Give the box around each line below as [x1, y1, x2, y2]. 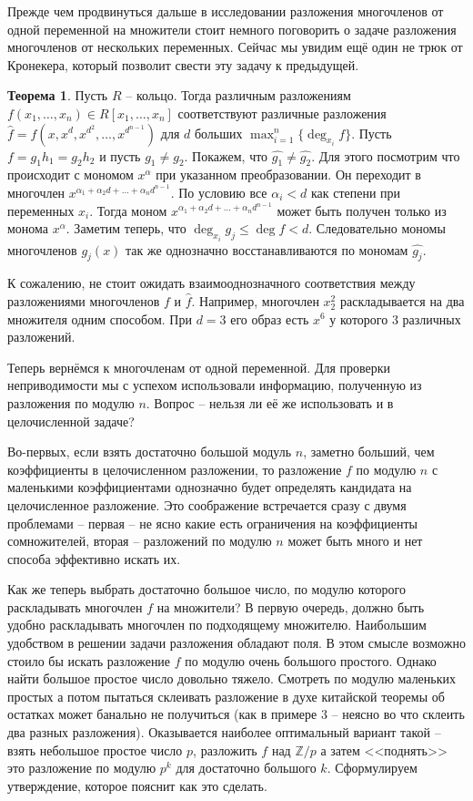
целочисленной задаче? [7, 411, 135, 430]
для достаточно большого [176, 758, 317, 777]
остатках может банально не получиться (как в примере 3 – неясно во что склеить [7, 704, 465, 724]
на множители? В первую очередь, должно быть [156, 597, 425, 616]
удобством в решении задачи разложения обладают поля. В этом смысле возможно [7, 633, 466, 652]
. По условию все [170, 182, 267, 201]
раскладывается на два [339, 291, 465, 310]
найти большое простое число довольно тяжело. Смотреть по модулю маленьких [7, 669, 457, 688]
